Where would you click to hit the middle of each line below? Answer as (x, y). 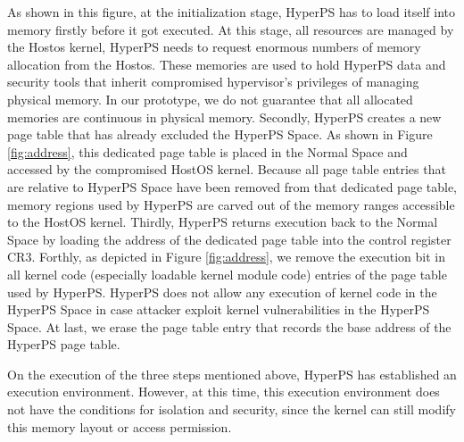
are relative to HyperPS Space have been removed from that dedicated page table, (232, 186)
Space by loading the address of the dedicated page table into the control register (229, 239)
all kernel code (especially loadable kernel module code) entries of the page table (227, 274)
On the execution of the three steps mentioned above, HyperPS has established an (232, 374)
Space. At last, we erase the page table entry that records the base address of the (229, 326)
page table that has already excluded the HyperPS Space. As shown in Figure (220, 134)
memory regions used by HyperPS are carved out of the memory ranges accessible (231, 204)
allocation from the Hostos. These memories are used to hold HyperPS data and (227, 64)
